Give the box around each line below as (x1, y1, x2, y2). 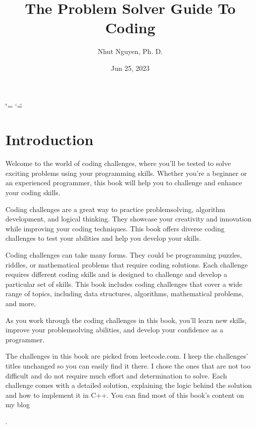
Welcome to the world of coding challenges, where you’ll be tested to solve (5, 158, 231, 168)
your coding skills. (5, 187, 60, 197)
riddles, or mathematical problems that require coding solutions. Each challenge (5, 259, 248, 269)
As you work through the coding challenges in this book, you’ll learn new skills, (5, 315, 247, 325)
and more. (5, 298, 36, 308)
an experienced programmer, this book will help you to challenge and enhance (5, 177, 242, 188)
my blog (5, 399, 30, 410)
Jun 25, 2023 (111, 62, 150, 73)
